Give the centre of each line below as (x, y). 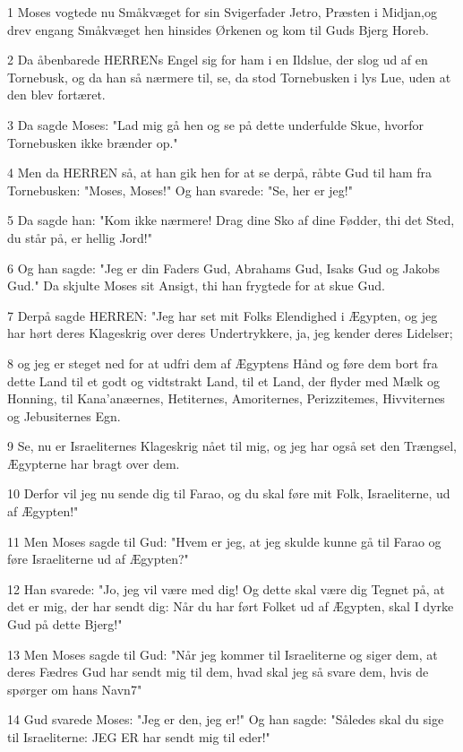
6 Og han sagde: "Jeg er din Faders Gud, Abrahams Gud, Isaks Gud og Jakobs (224, 268)
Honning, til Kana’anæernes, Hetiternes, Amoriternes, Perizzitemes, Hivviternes (226, 398)
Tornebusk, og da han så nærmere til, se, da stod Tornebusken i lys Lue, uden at (229, 77)
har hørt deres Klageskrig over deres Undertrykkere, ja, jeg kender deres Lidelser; (230, 333)
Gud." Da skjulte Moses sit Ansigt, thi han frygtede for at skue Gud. (196, 285)
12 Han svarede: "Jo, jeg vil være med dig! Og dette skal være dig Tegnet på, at (226, 588)
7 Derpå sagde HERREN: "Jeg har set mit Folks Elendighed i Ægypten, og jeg (223, 315)
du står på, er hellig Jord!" (80, 237)
